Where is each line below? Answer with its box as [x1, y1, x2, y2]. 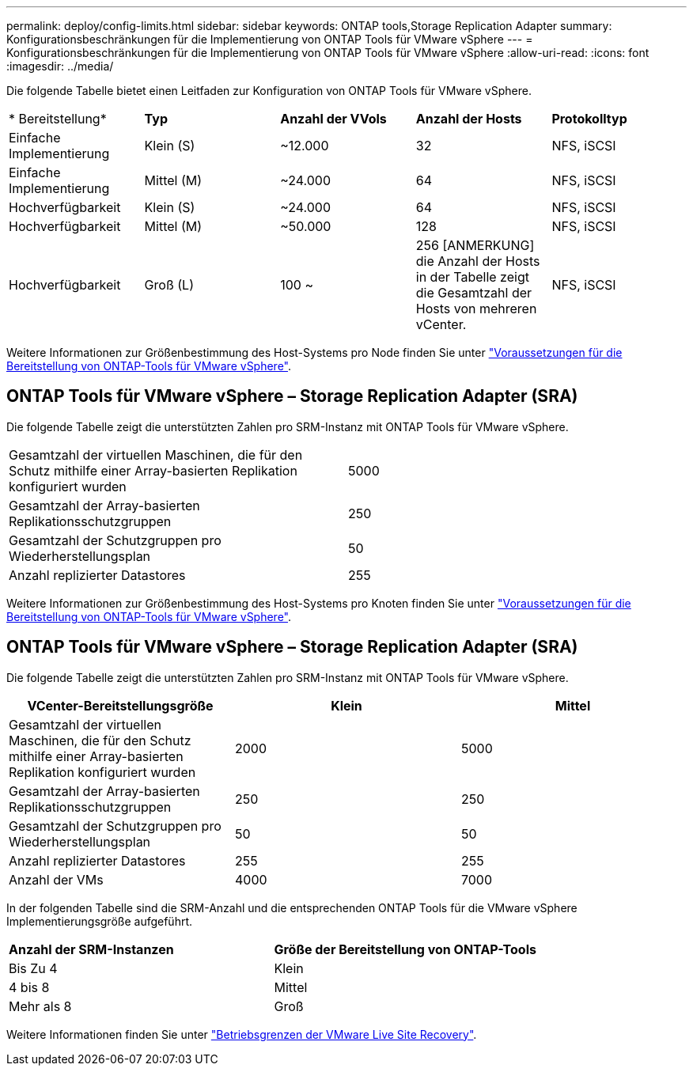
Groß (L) [144, 277, 194, 293]
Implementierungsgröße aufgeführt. [6, 914, 193, 928]
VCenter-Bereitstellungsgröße [27, 697, 214, 714]
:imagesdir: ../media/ [6, 59, 114, 73]
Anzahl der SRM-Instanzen [9, 941, 174, 957]
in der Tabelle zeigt [415, 269, 529, 285]
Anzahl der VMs [9, 871, 104, 888]
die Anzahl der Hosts [415, 253, 540, 269]
